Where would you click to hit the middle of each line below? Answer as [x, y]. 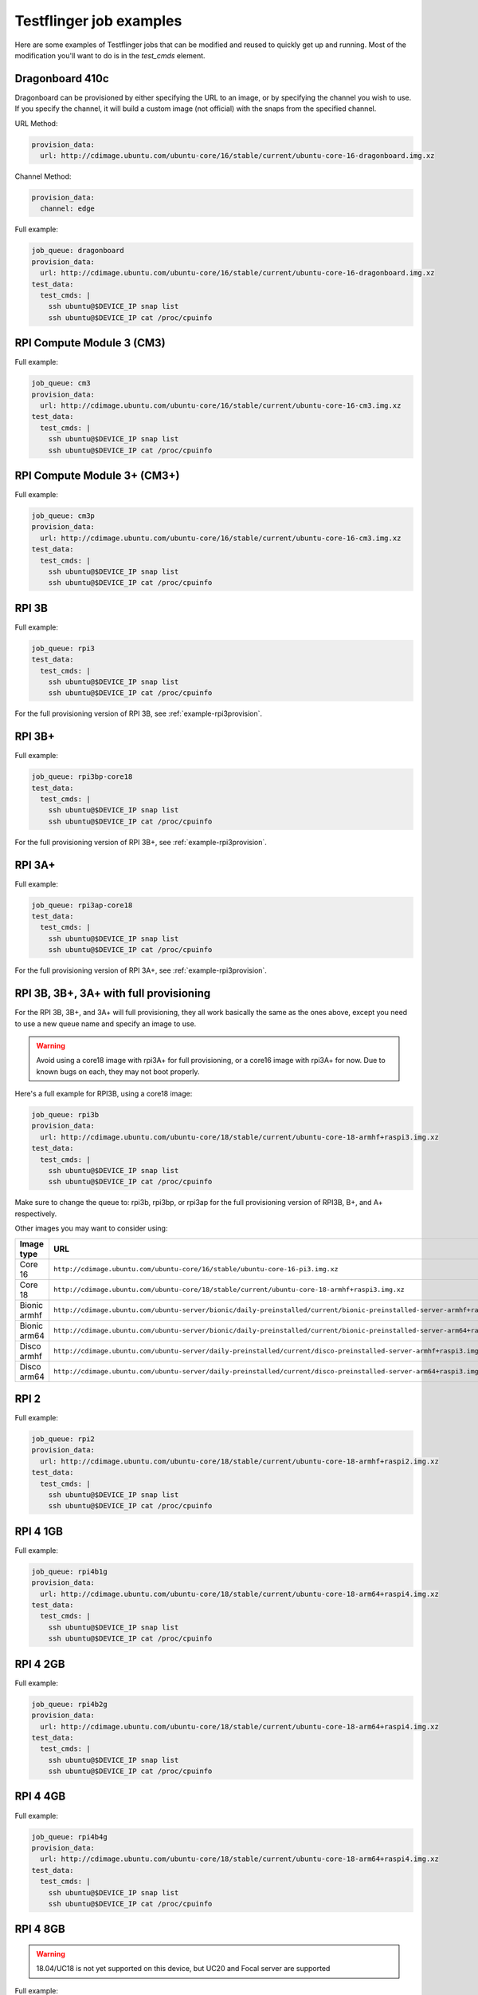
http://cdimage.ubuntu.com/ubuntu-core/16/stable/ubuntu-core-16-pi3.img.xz [196, 1269]
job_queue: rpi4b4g [69, 1837]
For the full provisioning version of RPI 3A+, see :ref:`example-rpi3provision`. [141, 970]
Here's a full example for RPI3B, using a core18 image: [104, 1094]
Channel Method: [43, 176]
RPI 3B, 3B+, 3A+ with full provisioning [113, 994]
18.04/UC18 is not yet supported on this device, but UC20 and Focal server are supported [183, 1969]
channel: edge [68, 209]
